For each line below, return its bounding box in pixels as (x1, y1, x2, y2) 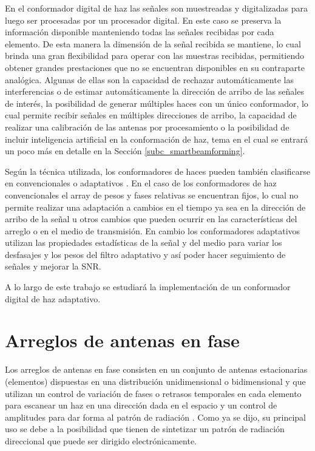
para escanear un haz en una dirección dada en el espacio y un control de (5, 399, 277, 412)
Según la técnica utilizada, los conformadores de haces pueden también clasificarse (5, 164, 310, 177)
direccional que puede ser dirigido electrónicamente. (5, 434, 197, 447)
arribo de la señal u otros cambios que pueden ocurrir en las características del (5, 212, 297, 225)
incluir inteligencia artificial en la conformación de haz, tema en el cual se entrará (5, 132, 308, 145)
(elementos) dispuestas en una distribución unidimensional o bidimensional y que (5, 375, 306, 387)
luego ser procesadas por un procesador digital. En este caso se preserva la (5, 13, 282, 26)
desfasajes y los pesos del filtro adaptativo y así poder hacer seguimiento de (5, 248, 286, 260)
